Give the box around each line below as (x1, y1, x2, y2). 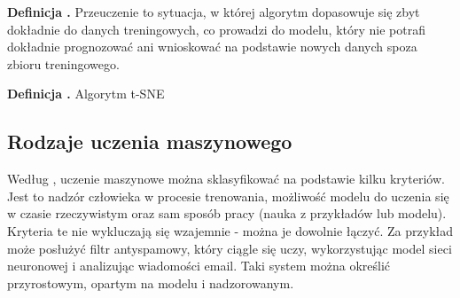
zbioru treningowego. (7, 54, 120, 73)
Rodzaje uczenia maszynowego (7, 128, 292, 155)
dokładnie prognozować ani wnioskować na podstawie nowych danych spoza (7, 37, 417, 56)
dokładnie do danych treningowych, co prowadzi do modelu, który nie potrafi (7, 20, 425, 38)
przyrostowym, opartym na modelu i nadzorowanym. (7, 273, 294, 292)
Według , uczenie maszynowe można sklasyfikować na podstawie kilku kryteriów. (7, 169, 445, 188)
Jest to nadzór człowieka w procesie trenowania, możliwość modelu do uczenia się (7, 186, 449, 205)
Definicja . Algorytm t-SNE (7, 84, 165, 103)
